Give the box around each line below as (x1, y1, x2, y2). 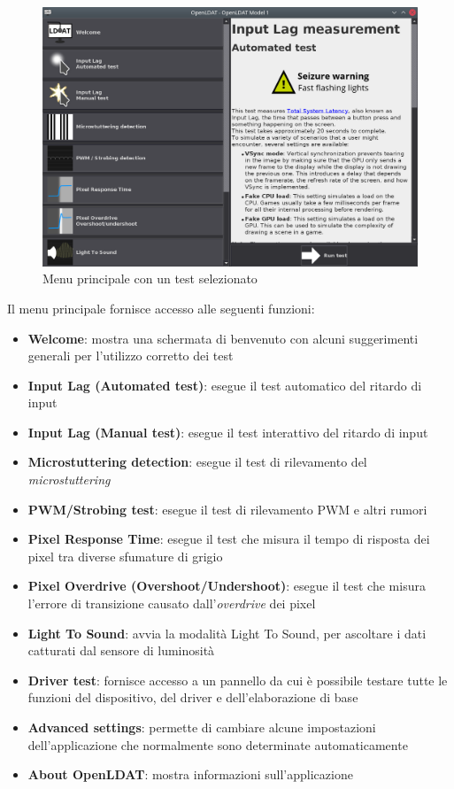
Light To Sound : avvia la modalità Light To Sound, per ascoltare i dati (27, 623, 427, 642)
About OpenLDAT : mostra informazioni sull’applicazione (27, 765, 353, 784)
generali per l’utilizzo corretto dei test (27, 346, 234, 365)
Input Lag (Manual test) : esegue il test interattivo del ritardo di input (27, 422, 428, 441)
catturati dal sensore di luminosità (27, 641, 215, 660)
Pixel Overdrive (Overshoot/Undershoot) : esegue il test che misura (27, 576, 426, 595)
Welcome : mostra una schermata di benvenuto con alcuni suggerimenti (27, 329, 419, 347)
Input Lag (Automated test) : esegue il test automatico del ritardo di (27, 375, 422, 394)
